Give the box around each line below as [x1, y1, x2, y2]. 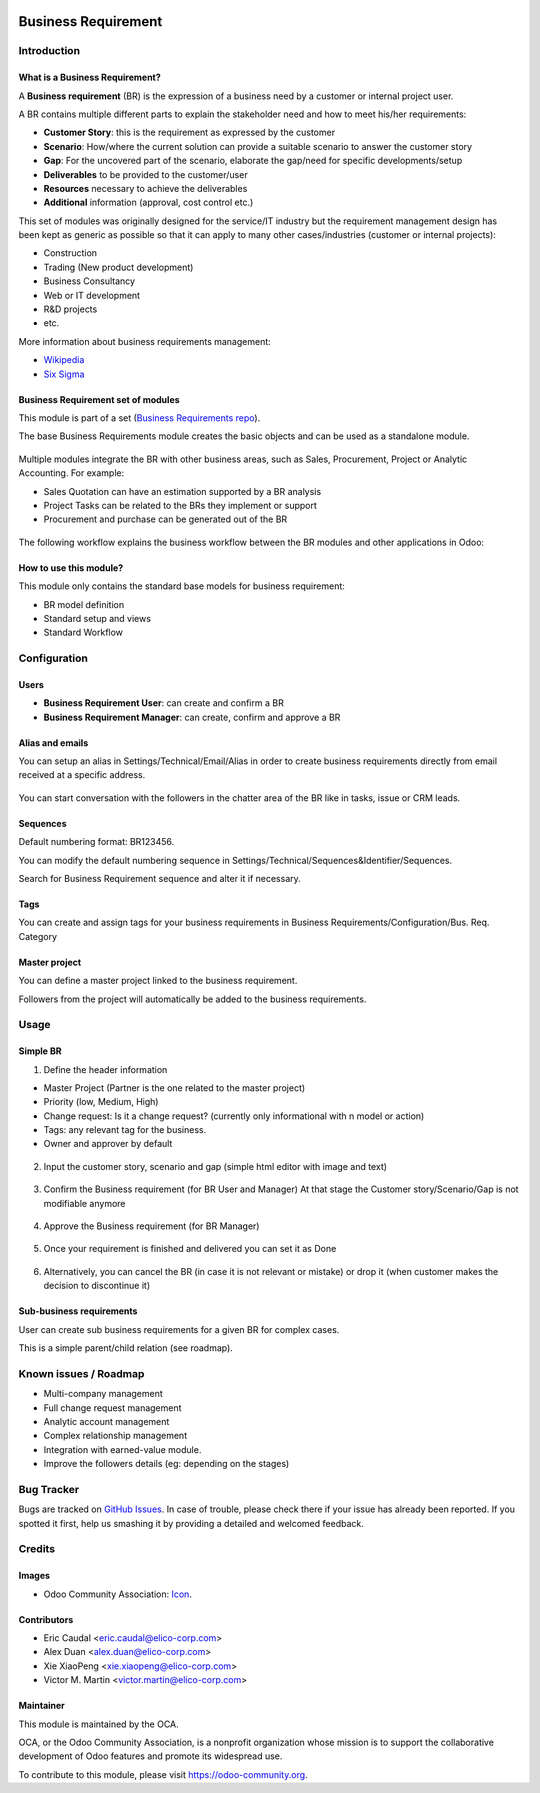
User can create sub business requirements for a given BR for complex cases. [18, 1323, 340, 1335]
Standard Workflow [43, 626, 124, 639]
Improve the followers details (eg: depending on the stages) [43, 1458, 290, 1470]
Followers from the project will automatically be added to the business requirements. [18, 993, 367, 1005]
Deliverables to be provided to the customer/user [43, 168, 249, 180]
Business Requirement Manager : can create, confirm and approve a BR [43, 711, 341, 723]
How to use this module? [18, 561, 124, 574]
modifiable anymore [43, 1197, 126, 1209]
